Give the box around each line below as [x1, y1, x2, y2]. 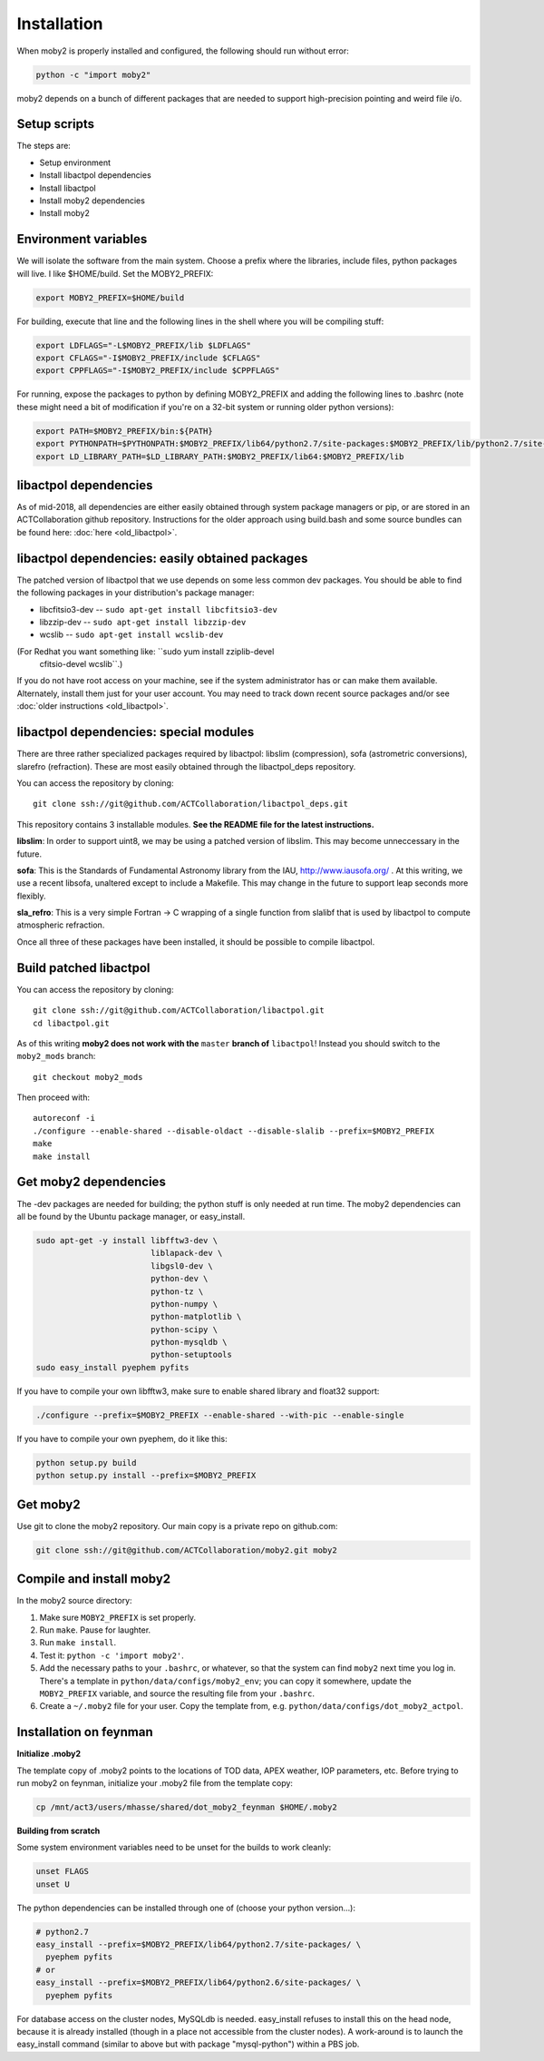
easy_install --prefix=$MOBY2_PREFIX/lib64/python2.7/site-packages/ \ [35, 1939, 362, 1950]
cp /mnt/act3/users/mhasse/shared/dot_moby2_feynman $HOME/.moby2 [35, 1801, 337, 1812]
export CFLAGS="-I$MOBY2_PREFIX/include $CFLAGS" [35, 353, 261, 363]
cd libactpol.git [33, 1017, 110, 1028]
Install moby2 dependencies [39, 195, 145, 206]
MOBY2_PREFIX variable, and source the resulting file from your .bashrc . [39, 1688, 315, 1699]
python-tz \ [150, 1286, 204, 1297]
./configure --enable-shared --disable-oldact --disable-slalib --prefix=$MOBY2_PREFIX [33, 1125, 435, 1136]
